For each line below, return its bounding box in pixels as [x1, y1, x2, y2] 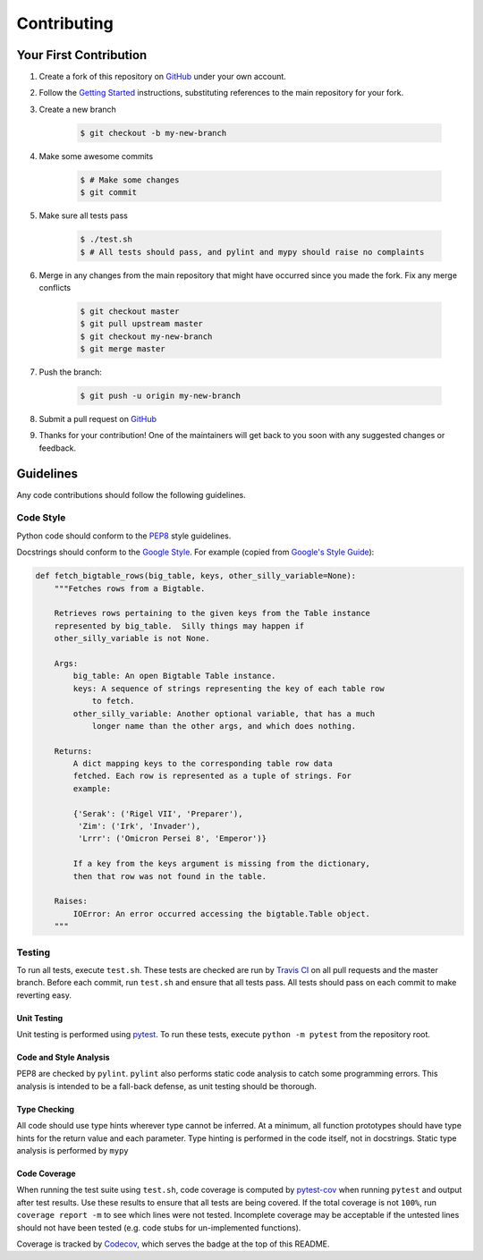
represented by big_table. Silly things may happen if [54, 621, 305, 630]
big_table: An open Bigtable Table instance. [72, 671, 276, 681]
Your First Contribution [16, 47, 148, 63]
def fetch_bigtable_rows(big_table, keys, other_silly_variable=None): [35, 571, 357, 581]
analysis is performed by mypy [16, 1146, 129, 1156]
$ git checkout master [80, 306, 180, 317]
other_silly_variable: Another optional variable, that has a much [72, 708, 376, 719]
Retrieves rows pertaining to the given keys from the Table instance [54, 608, 371, 619]
